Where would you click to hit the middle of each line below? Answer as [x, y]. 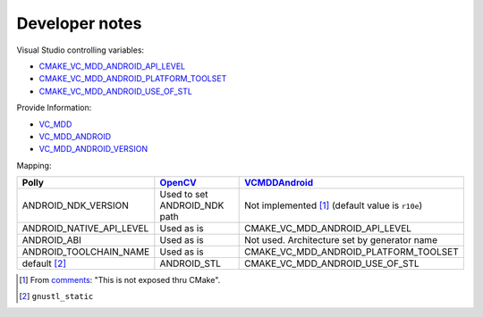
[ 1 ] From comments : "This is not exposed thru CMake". [120, 280]
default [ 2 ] [44, 263]
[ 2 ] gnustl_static [56, 296]
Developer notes [79, 23]
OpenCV [178, 183]
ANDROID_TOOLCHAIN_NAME [86, 252]
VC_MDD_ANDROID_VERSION [93, 149]
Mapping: [34, 165]
